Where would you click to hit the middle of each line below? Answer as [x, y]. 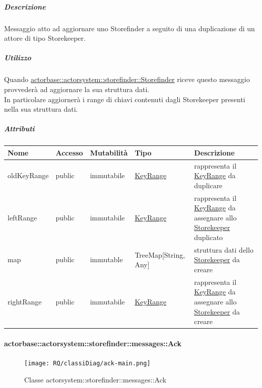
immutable [106, 259]
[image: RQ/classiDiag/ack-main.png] [87, 364]
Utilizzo [18, 58]
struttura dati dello [224, 249]
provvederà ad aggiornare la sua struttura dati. [77, 89]
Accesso [69, 152]
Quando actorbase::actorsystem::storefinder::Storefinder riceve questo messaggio [127, 79]
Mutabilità [109, 152]
